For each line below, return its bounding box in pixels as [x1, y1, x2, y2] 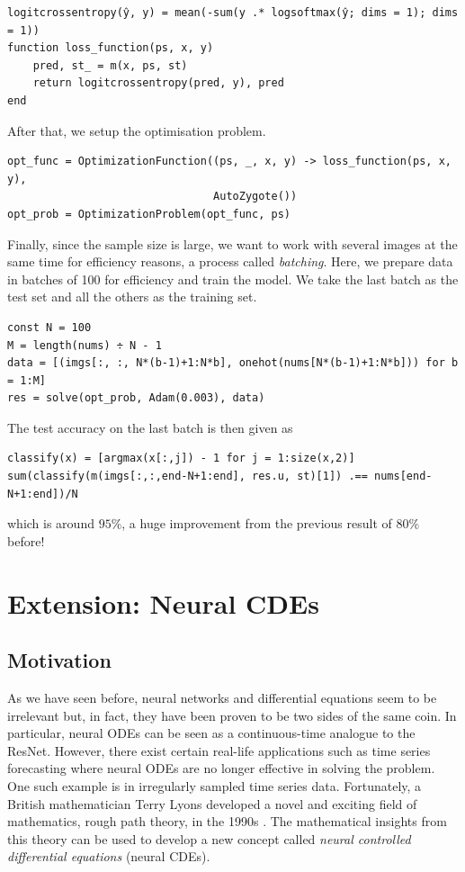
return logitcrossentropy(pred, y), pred [32, 76, 284, 90]
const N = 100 [7, 320, 92, 334]
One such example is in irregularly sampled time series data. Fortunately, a [7, 776, 422, 795]
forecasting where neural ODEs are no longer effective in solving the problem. [7, 759, 435, 778]
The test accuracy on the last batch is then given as [7, 418, 293, 436]
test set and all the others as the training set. [7, 287, 257, 306]
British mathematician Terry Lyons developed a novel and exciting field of [7, 794, 417, 813]
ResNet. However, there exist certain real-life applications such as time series [7, 741, 431, 760]
